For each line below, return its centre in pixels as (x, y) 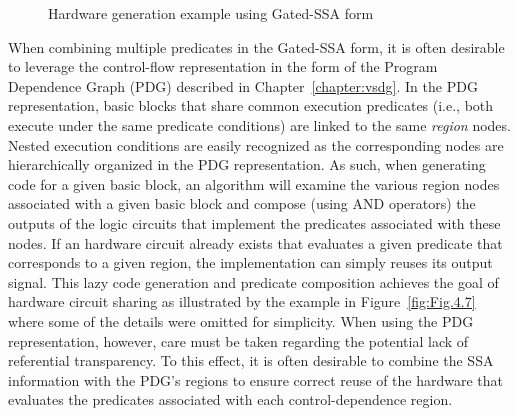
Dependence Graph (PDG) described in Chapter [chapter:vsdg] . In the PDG (243, 85)
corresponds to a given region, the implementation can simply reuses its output (250, 262)
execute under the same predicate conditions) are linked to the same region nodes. (259, 124)
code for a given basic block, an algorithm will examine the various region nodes (254, 183)
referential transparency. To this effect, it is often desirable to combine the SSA (251, 360)
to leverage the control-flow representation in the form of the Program (223, 66)
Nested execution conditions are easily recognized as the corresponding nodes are (256, 144)
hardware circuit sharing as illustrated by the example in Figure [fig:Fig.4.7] (242, 301)
